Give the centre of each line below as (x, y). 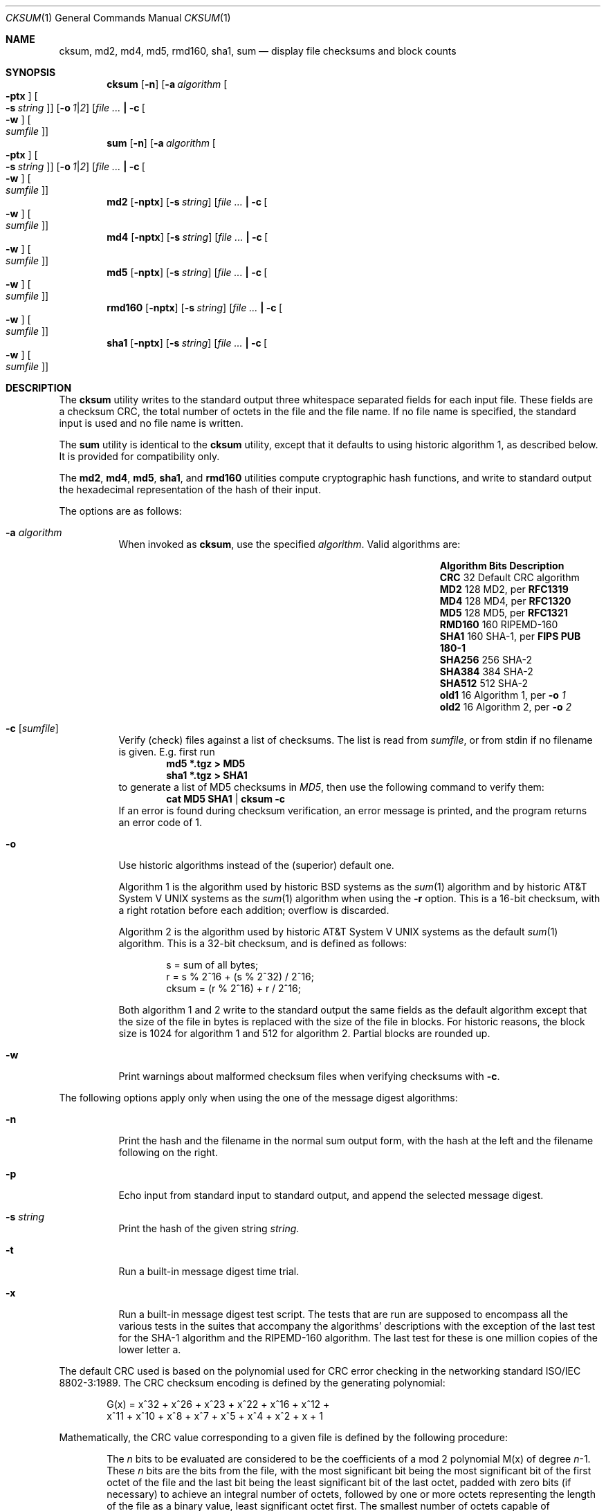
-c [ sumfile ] (32, 728)
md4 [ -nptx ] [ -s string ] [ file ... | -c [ (187, 237)
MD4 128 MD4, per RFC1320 (505, 601)
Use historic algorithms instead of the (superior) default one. (256, 865)
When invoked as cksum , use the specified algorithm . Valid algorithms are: (290, 544)
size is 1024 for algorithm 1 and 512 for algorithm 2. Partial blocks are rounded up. (304, 1033)
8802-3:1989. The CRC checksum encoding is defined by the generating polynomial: (252, 1383)
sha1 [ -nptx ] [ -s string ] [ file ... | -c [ (187, 343)
